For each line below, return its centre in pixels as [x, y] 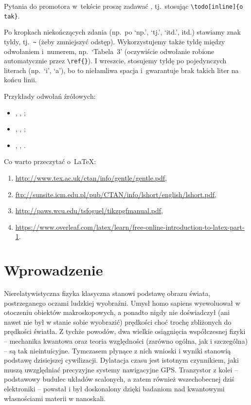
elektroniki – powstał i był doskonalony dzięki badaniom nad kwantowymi [114, 388]
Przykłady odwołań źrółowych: [50, 96]
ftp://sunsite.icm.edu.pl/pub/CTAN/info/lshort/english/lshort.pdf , [116, 194]
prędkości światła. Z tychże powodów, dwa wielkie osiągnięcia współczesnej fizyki [125, 331]
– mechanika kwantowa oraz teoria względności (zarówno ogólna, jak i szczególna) [126, 341]
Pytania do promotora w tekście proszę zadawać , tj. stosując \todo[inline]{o [124, 6]
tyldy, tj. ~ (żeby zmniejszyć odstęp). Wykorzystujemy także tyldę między [115, 41]
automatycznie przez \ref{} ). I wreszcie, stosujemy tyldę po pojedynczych [115, 61]
